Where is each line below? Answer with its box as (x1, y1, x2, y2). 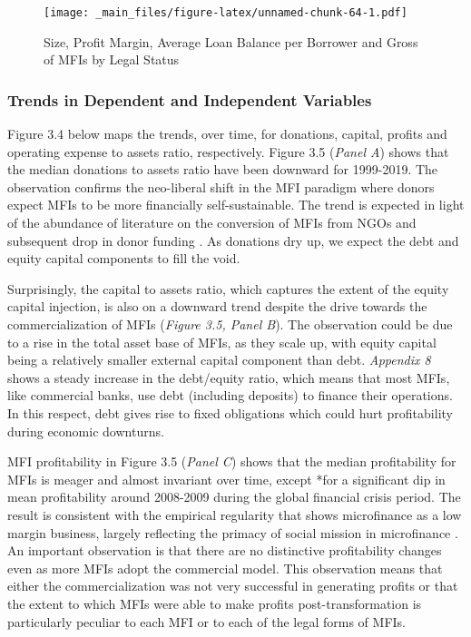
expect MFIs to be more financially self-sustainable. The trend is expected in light (7, 195, 465, 214)
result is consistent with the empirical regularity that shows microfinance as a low (7, 505, 462, 524)
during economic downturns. (7, 421, 164, 440)
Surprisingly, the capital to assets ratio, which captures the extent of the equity (7, 279, 449, 298)
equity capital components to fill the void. (7, 249, 240, 268)
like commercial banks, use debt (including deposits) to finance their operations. (7, 386, 453, 405)
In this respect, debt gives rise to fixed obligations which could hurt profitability (7, 403, 453, 422)
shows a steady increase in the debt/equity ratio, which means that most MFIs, (7, 367, 450, 387)
